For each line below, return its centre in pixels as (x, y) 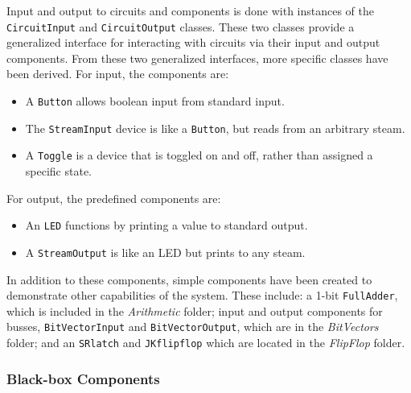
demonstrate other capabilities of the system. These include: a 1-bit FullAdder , (202, 295)
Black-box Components (83, 378)
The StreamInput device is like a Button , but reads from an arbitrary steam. (215, 128)
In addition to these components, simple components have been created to (189, 279)
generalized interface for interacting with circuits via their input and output (193, 42)
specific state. (58, 171)
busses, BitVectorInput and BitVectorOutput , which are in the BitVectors (193, 327)
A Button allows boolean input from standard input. (155, 101)
